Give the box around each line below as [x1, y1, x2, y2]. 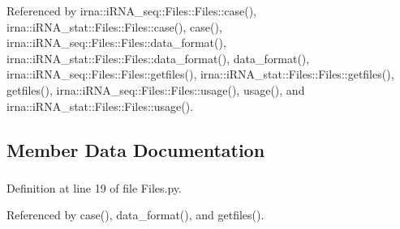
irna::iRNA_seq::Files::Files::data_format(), [6, 34, 226, 51]
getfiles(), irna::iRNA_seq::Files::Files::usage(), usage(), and [6, 81, 305, 98]
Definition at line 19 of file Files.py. [6, 179, 182, 196]
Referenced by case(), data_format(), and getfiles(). [6, 206, 265, 223]
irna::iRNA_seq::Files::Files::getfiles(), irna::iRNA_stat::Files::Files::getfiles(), [6, 66, 394, 83]
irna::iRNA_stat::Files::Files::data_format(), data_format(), [6, 49, 310, 66]
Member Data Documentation [6, 137, 265, 162]
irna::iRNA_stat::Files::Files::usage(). [6, 97, 194, 114]
